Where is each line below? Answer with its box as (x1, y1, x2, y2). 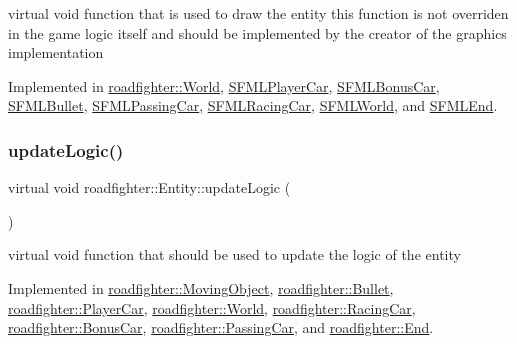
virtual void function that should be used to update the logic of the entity (8, 244, 461, 265)
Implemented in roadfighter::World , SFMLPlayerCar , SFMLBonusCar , (8, 75, 440, 96)
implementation (8, 42, 104, 63)
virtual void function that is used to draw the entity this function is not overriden (8, 3, 509, 23)
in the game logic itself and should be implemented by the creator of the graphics (8, 22, 507, 43)
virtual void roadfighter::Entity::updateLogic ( (8, 177, 291, 198)
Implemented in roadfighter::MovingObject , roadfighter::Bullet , (8, 277, 394, 298)
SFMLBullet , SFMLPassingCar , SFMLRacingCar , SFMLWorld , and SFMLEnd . (8, 95, 498, 116)
